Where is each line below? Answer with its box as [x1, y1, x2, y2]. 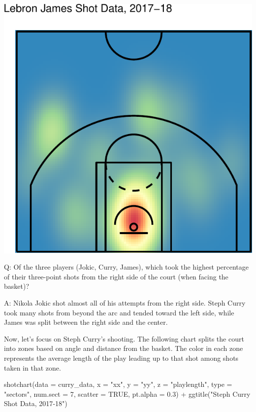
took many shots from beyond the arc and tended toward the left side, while [4, 307, 234, 317]
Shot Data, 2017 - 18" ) [4, 398, 67, 409]
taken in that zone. [4, 362, 61, 373]
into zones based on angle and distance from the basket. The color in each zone [4, 343, 243, 353]
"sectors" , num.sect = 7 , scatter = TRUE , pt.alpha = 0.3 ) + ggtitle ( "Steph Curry [4, 388, 251, 399]
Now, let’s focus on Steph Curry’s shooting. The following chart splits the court [4, 333, 244, 343]
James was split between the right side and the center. [4, 317, 168, 327]
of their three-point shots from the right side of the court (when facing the [4, 271, 228, 281]
